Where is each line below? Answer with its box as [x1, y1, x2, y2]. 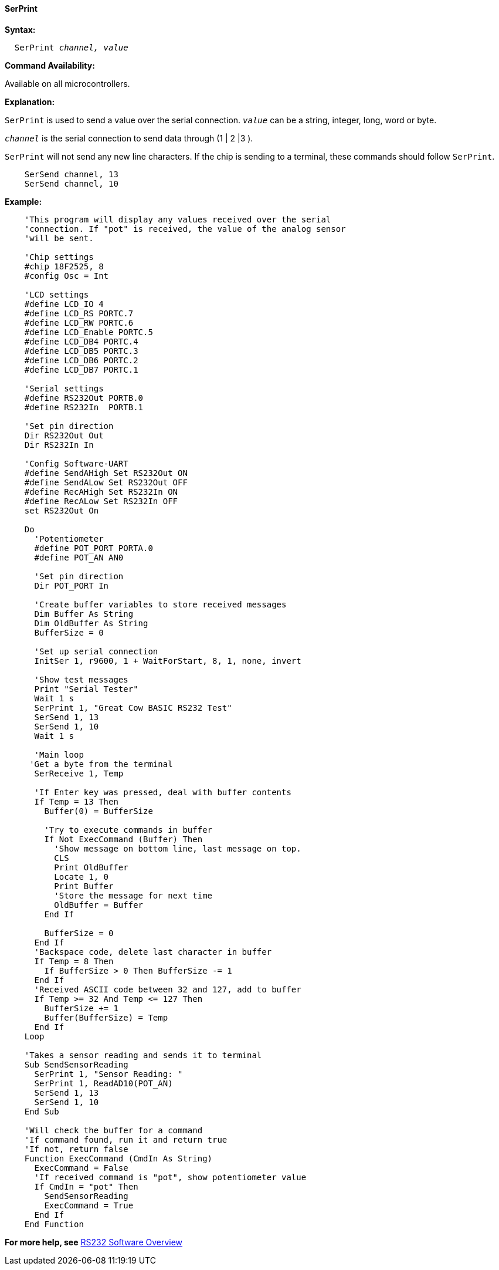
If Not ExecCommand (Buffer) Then [44, 834, 203, 844]
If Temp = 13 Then [34, 796, 118, 806]
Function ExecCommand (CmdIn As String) [24, 1153, 213, 1163]
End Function [24, 1219, 84, 1229]
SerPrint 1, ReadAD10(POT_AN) [34, 1078, 173, 1088]
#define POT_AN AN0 [34, 552, 124, 562]
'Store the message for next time [54, 890, 213, 900]
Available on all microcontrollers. [5, 78, 130, 89]
